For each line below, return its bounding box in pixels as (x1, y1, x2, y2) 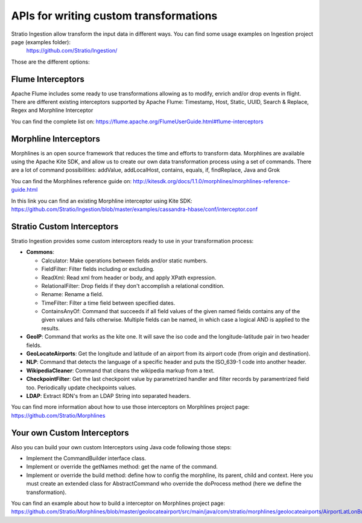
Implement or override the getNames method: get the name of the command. (26, 463, 218, 470)
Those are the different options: (11, 58, 90, 65)
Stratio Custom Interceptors (11, 221, 119, 232)
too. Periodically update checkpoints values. (26, 384, 137, 391)
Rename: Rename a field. (41, 291, 104, 298)
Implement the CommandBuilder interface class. (26, 455, 147, 462)
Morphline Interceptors (11, 134, 101, 144)
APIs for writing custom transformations (11, 9, 218, 22)
